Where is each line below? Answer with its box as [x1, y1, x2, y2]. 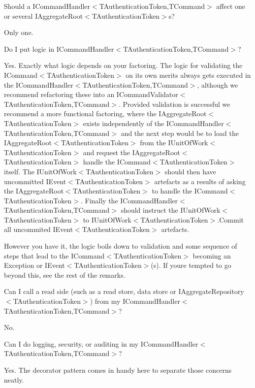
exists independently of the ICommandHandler [83, 118, 224, 128]
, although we [197, 79, 238, 90]
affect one [216, 1, 246, 11]
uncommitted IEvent [4, 176, 66, 186]
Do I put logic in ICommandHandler [4, 43, 114, 54]
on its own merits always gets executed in [126, 69, 251, 80]
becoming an [192, 250, 231, 260]
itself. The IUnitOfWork [4, 166, 77, 176]
